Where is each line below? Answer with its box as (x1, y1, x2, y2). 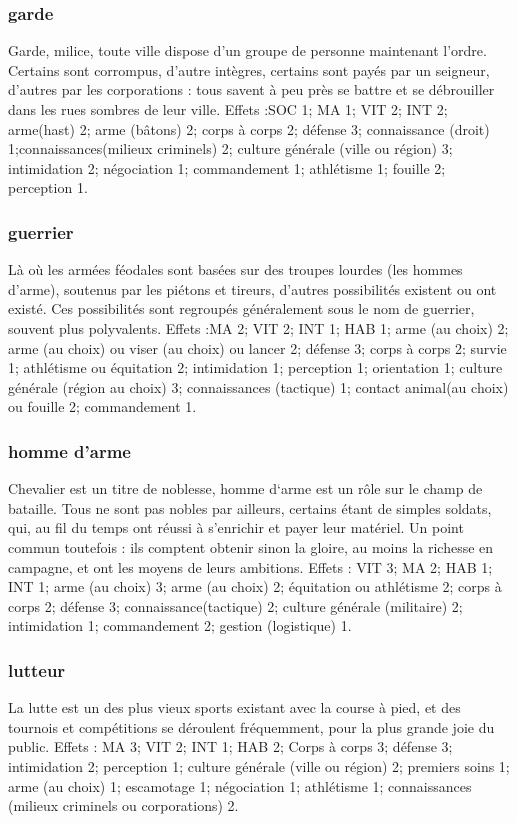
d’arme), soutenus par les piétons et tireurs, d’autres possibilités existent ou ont (8, 278, 497, 299)
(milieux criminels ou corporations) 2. (8, 795, 239, 816)
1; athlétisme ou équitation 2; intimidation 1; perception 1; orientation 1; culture (8, 357, 503, 378)
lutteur (8, 657, 66, 682)
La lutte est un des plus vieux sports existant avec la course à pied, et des (8, 697, 461, 718)
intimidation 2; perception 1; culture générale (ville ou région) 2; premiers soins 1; (8, 755, 510, 776)
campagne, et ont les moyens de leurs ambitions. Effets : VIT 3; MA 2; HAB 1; (8, 556, 493, 577)
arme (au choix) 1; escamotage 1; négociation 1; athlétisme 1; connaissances (8, 775, 472, 796)
